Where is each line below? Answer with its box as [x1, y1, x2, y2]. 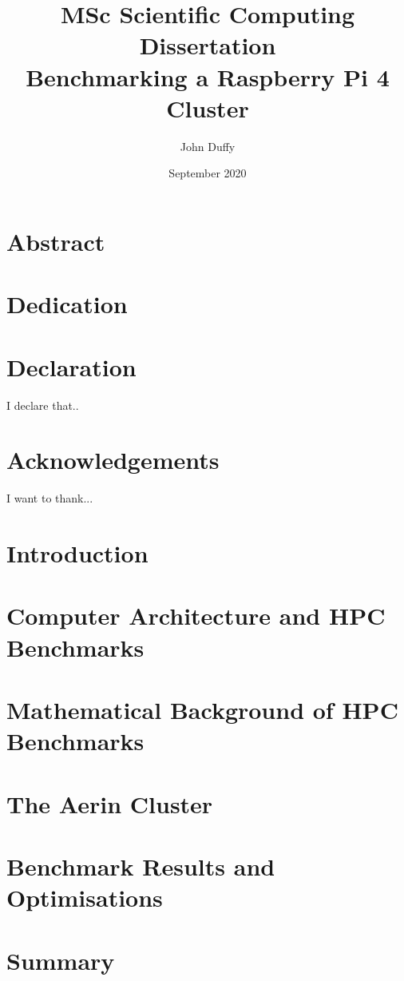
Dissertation [139, 29, 276, 62]
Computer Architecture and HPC [6, 599, 386, 632]
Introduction [6, 537, 149, 570]
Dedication [6, 288, 128, 320]
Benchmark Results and [6, 849, 275, 882]
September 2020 [168, 165, 247, 181]
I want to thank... [6, 490, 93, 506]
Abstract [6, 224, 105, 257]
